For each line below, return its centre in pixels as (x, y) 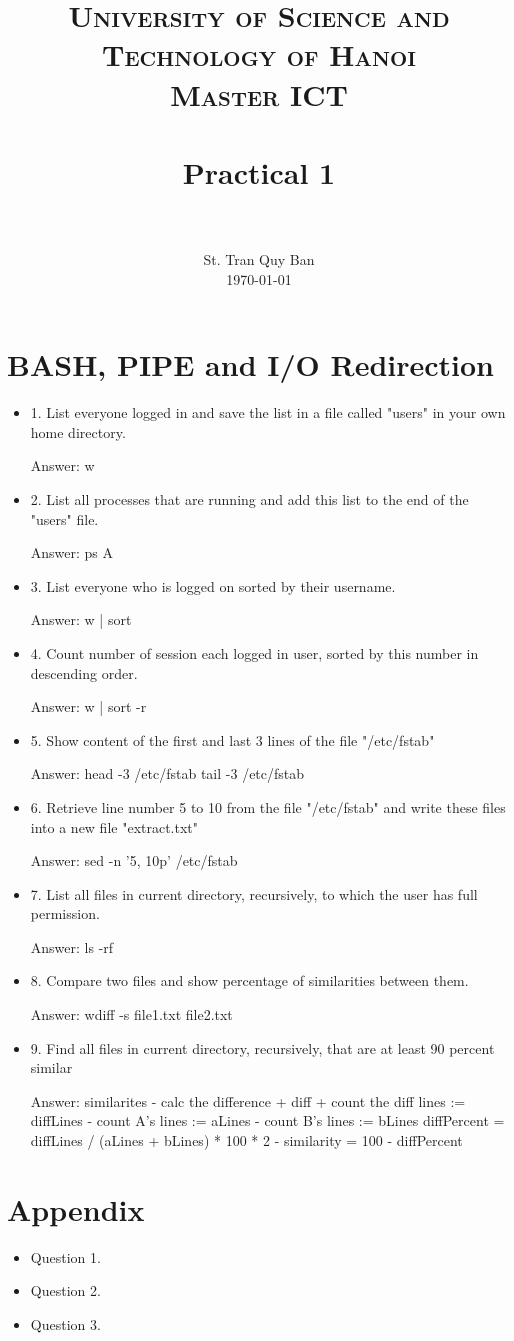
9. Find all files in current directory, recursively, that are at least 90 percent (262, 1047)
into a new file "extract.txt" (114, 826)
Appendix (76, 1208)
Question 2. (65, 1290)
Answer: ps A (72, 552)
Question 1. (65, 1256)
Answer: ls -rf (72, 946)
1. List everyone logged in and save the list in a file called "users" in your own (268, 412)
